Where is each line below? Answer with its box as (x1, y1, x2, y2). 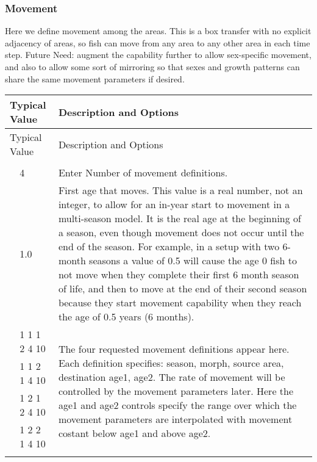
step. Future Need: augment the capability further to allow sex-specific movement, (5, 48, 312, 61)
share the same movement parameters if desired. (5, 72, 185, 85)
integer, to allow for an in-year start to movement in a (58, 197, 290, 212)
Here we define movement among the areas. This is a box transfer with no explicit (5, 24, 312, 37)
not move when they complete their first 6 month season (58, 267, 299, 282)
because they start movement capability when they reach (58, 295, 302, 310)
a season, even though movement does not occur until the (58, 225, 304, 240)
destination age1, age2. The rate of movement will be (58, 369, 285, 384)
